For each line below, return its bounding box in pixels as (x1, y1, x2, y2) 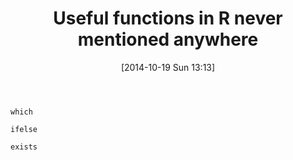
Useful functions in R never (53, 7, 283, 30)
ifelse (10, 124, 38, 134)
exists (10, 142, 38, 152)
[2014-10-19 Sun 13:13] (120, 61, 216, 73)
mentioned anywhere (77, 28, 259, 51)
